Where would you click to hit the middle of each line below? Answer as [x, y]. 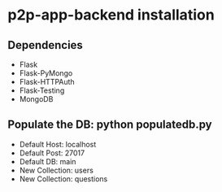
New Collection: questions [63, 179]
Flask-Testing [42, 90]
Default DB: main [48, 161]
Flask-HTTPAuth [47, 82]
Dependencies [45, 45]
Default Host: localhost [58, 144]
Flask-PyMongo [46, 73]
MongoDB [36, 99]
